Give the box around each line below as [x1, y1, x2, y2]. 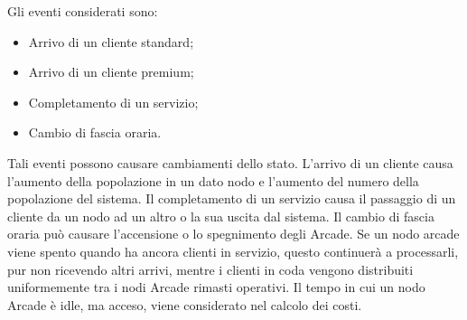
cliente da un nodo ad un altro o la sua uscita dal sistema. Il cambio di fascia [7, 206, 434, 225]
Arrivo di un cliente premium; [28, 62, 194, 81]
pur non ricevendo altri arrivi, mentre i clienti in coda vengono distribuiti [7, 259, 414, 278]
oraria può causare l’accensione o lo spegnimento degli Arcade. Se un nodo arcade [7, 224, 460, 243]
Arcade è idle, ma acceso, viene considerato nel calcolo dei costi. [7, 295, 362, 314]
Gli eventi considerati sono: [7, 2, 158, 20]
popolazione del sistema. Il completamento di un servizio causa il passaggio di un [7, 189, 456, 208]
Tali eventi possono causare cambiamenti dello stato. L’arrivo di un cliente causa [7, 153, 453, 172]
